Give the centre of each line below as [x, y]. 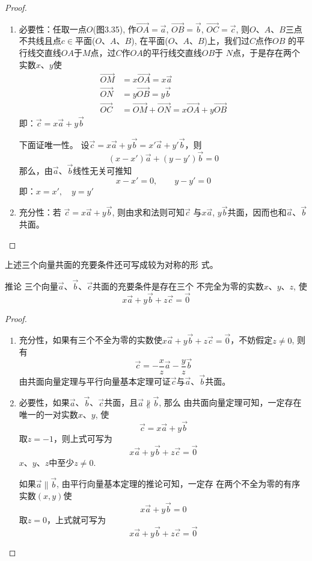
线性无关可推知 [102, 170]
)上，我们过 [227, 41]
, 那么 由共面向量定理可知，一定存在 [230, 402]
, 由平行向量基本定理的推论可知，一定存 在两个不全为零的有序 [179, 484]
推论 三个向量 [32, 286]
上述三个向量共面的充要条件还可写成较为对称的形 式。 [112, 265]
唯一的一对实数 [48, 414]
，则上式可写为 [83, 439]
